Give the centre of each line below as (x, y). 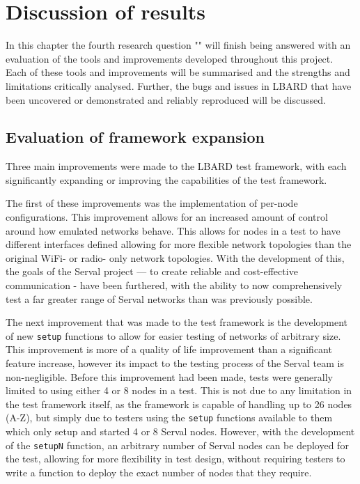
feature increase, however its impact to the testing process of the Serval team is (175, 363)
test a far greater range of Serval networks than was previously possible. (159, 298)
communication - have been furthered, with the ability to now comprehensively (174, 285)
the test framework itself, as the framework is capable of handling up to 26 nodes (179, 404)
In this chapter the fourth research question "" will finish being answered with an (178, 45)
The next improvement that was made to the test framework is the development (177, 322)
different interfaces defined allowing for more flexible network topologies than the (179, 244)
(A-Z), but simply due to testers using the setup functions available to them (169, 417)
